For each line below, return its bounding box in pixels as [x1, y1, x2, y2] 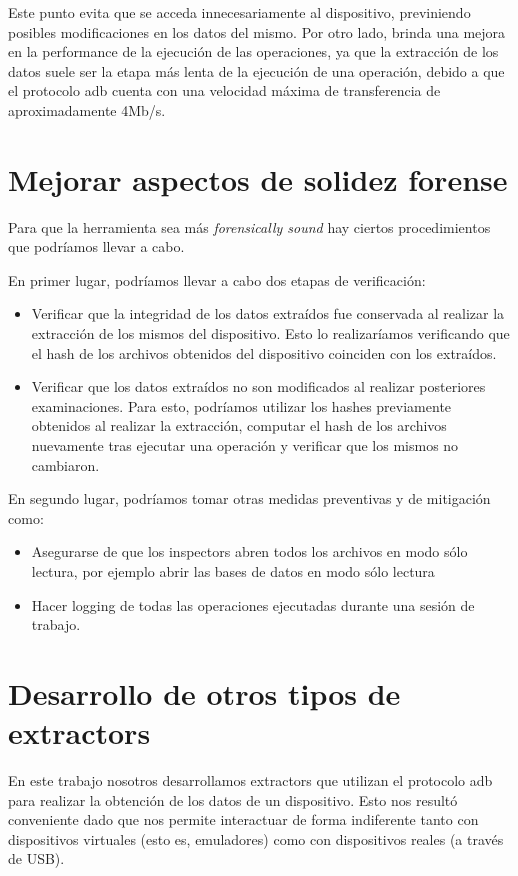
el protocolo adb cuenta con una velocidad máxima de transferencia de [8, 80, 441, 101]
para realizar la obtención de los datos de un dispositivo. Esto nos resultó [8, 789, 458, 810]
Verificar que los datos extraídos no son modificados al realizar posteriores [31, 376, 486, 397]
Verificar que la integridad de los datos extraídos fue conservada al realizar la [31, 303, 505, 324]
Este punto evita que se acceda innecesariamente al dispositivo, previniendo [8, 2, 471, 22]
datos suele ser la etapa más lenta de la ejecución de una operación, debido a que [8, 60, 505, 81]
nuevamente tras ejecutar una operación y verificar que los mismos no [31, 435, 459, 456]
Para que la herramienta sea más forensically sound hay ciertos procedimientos [8, 216, 491, 237]
